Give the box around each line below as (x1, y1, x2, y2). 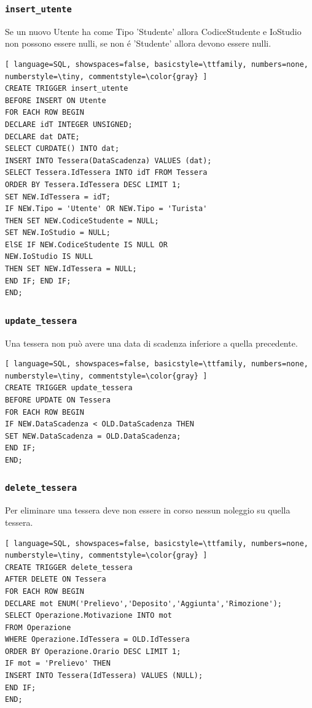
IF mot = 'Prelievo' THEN (5, 659, 111, 668)
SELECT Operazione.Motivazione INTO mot (5, 611, 173, 620)
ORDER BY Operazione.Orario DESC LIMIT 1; (5, 647, 181, 656)
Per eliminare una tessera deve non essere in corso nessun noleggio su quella (5, 504, 291, 517)
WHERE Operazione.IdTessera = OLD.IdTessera (5, 635, 190, 644)
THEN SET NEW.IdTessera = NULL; (5, 264, 137, 274)
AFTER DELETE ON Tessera (5, 575, 106, 584)
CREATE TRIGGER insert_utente (5, 84, 128, 93)
